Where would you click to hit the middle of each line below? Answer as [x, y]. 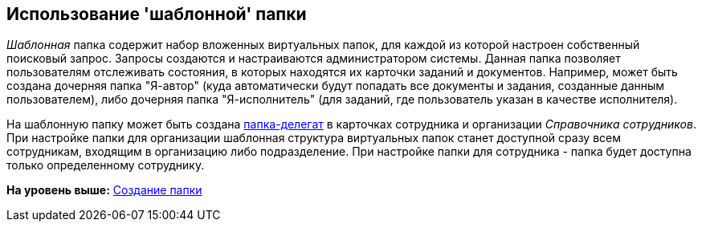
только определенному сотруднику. [106, 165]
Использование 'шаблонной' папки [157, 14]
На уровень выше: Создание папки [104, 190]
